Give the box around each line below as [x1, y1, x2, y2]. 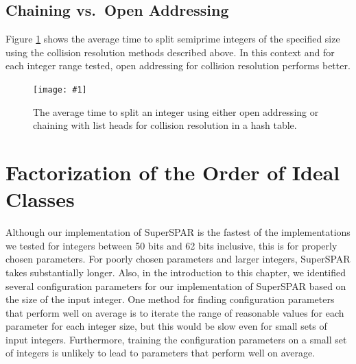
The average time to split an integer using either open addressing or [33, 104, 319, 119]
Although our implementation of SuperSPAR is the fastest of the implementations [5, 225, 351, 239]
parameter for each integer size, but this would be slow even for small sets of [5, 319, 327, 333]
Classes [5, 185, 75, 213]
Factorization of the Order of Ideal [5, 158, 340, 186]
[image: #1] [33, 84, 87, 95]
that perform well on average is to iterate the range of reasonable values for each [5, 305, 344, 319]
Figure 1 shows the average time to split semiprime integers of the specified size [5, 32, 340, 46]
